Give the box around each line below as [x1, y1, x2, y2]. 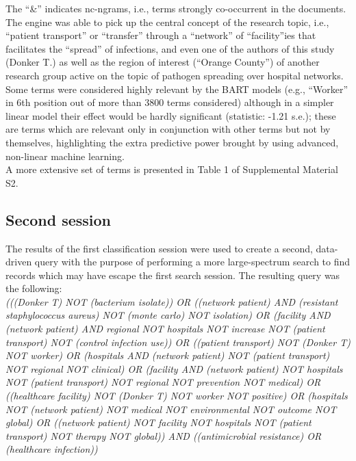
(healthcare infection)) [5, 442, 98, 456]
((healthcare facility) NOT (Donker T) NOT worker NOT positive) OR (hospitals [5, 388, 348, 403]
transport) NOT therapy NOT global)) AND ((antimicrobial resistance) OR [5, 428, 322, 443]
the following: [5, 281, 62, 295]
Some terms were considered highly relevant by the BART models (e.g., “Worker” [5, 81, 348, 96]
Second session [5, 209, 112, 230]
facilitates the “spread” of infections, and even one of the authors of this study [5, 41, 335, 55]
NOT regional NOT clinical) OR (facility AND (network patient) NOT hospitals [5, 361, 343, 376]
